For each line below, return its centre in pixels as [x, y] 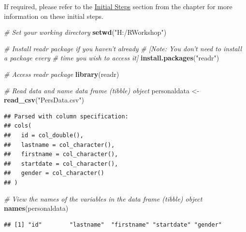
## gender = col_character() [54, 173]
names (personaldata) [36, 208]
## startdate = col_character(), [61, 164]
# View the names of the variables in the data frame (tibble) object [103, 198]
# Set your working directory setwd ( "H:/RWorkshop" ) [85, 32]
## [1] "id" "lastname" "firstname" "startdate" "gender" [113, 225]
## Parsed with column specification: [66, 116]
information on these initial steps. [54, 16]
